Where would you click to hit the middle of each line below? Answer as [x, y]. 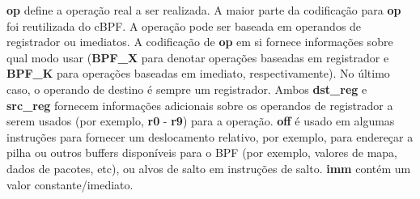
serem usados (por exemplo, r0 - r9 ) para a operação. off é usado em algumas [201, 121]
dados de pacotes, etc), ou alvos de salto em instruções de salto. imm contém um [209, 168]
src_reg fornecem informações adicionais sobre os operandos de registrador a [200, 105]
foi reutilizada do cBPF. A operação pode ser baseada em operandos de [184, 25]
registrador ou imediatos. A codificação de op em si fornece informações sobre [200, 42]
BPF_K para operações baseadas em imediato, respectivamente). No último [198, 73]
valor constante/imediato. [70, 184]
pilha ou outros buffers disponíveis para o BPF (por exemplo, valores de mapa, [202, 152]
